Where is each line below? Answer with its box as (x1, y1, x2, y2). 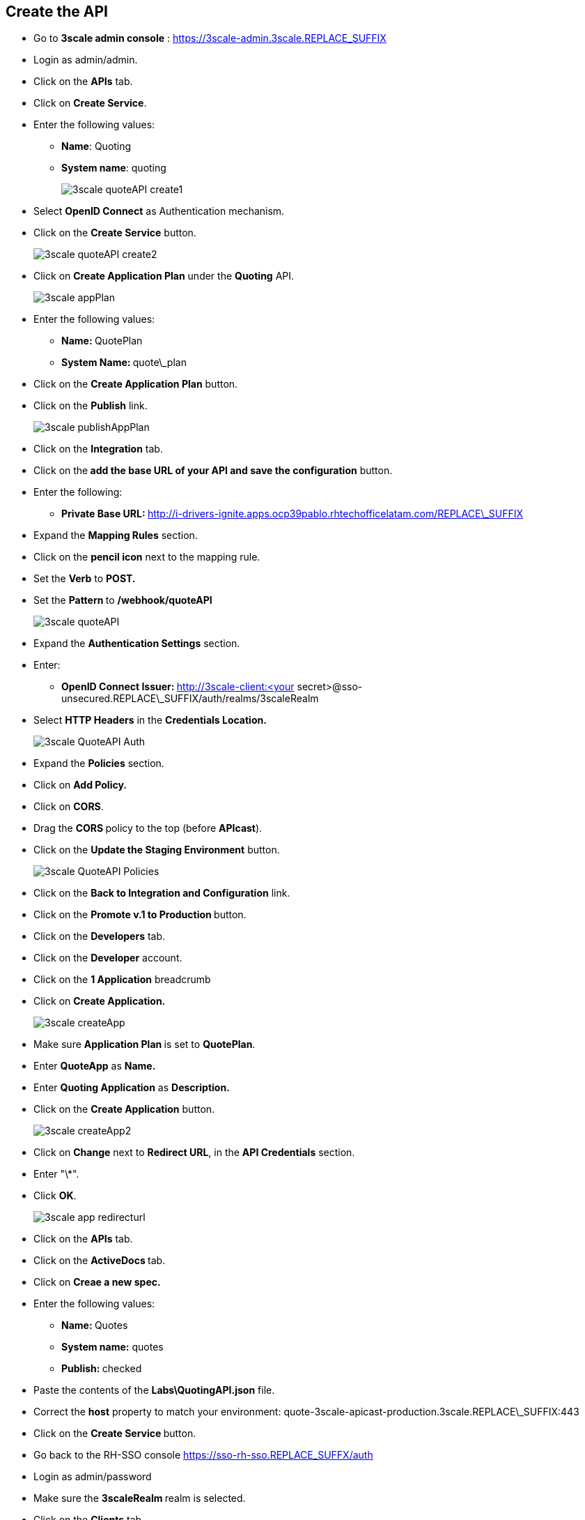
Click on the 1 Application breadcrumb (33, 973, 211, 986)
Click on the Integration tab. (33, 443, 163, 455)
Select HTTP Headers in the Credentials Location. (33, 714, 267, 727)
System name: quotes (61, 1341, 164, 1353)
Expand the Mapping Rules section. (33, 529, 198, 542)
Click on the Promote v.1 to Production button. (33, 909, 247, 921)
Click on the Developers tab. (33, 930, 166, 943)
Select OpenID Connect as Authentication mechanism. (33, 205, 285, 218)
